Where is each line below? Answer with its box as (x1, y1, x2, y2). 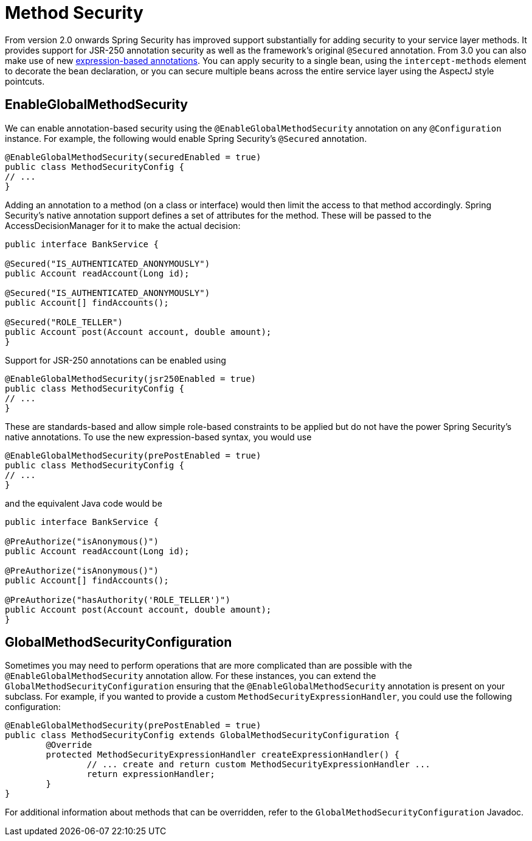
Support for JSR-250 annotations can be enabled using (5, 354, 226, 365)
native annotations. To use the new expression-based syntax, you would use (5, 431, 312, 442)
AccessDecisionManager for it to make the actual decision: (5, 220, 241, 231)
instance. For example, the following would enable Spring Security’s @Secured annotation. (5, 133, 367, 144)
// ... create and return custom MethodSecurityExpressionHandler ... (86, 759, 430, 770)
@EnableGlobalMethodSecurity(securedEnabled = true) (5, 152, 261, 162)
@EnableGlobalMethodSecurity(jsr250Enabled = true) (5, 373, 257, 384)
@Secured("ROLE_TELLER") (5, 317, 123, 327)
